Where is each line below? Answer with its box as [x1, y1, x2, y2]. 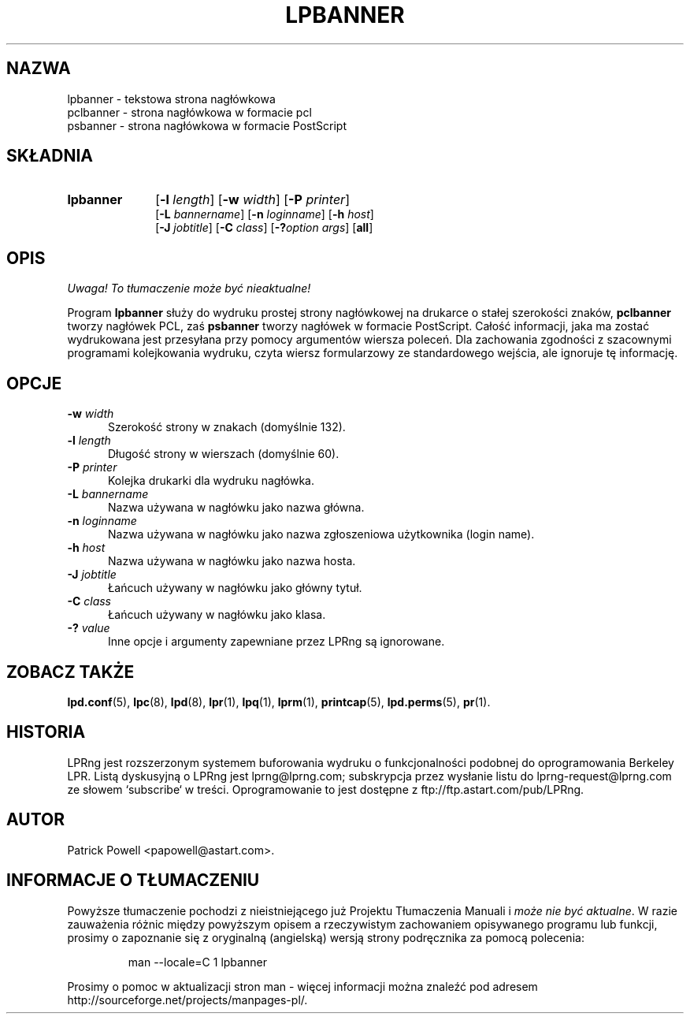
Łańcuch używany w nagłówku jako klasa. [108, 608, 326, 622]
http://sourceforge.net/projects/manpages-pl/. [67, 992, 308, 1007]
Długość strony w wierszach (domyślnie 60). [108, 447, 339, 461]
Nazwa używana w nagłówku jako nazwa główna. [108, 501, 365, 515]
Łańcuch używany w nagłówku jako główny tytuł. [108, 581, 362, 595]
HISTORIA [6, 722, 86, 743]
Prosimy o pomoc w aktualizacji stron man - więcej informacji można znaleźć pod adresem [67, 979, 538, 993]
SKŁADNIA [6, 146, 93, 166]
